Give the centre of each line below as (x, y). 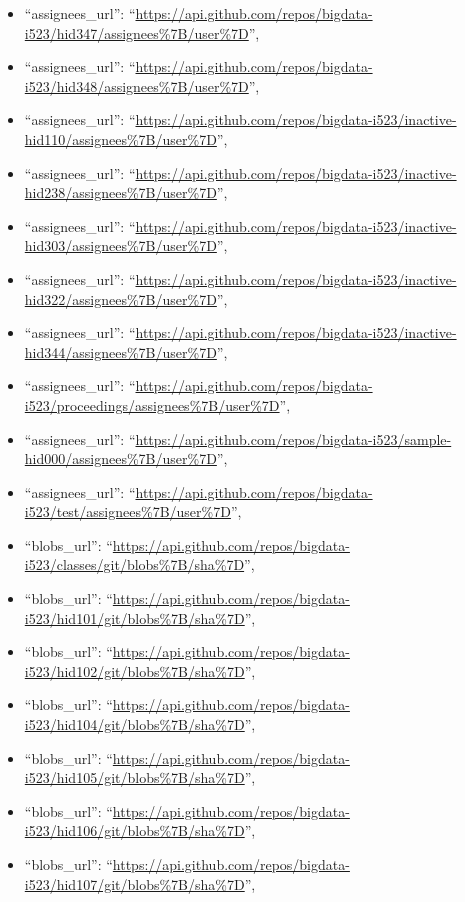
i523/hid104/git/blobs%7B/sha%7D (134, 724)
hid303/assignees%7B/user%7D (120, 245)
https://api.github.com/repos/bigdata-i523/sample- (293, 438)
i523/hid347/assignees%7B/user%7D (136, 32)
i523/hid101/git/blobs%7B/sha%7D (134, 617)
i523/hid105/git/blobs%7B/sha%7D (134, 777)
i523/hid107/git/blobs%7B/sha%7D (134, 883)
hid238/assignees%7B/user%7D (120, 192)
